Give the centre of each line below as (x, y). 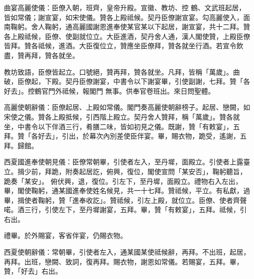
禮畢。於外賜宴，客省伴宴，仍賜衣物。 (65, 235)
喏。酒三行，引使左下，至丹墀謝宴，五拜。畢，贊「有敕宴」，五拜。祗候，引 (125, 209)
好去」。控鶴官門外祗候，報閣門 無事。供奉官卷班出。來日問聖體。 (109, 90)
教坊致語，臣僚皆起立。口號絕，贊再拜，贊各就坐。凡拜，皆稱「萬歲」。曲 (122, 71)
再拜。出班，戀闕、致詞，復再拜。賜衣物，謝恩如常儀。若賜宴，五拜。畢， (124, 261)
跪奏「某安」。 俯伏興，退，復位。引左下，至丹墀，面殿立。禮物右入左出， (123, 181)
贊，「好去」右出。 (33, 271)
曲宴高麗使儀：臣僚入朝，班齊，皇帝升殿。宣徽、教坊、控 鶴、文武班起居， (125, 7)
